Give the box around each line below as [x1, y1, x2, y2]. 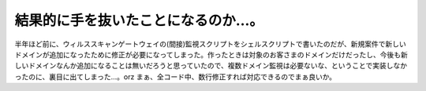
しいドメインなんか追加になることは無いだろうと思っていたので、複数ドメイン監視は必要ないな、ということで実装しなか [14, 61, 408, 71]
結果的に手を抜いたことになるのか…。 [14, 12, 264, 29]
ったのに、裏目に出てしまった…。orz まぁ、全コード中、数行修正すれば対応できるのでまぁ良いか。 [14, 71, 337, 82]
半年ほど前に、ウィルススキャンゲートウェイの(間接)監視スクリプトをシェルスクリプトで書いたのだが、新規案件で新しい [14, 39, 406, 49]
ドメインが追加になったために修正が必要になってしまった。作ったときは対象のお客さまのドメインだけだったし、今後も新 [14, 49, 408, 59]
